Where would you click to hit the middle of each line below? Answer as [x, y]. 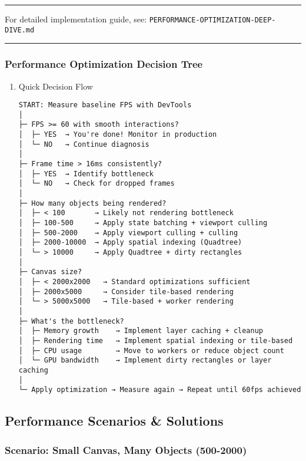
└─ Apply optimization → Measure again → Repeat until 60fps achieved [160, 390]
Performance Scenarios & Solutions [114, 421]
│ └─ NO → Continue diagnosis [84, 144]
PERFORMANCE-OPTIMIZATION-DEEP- [212, 20]
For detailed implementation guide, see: [76, 19]
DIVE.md [20, 30]
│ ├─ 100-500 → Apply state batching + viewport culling [143, 223]
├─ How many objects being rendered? [92, 203]
